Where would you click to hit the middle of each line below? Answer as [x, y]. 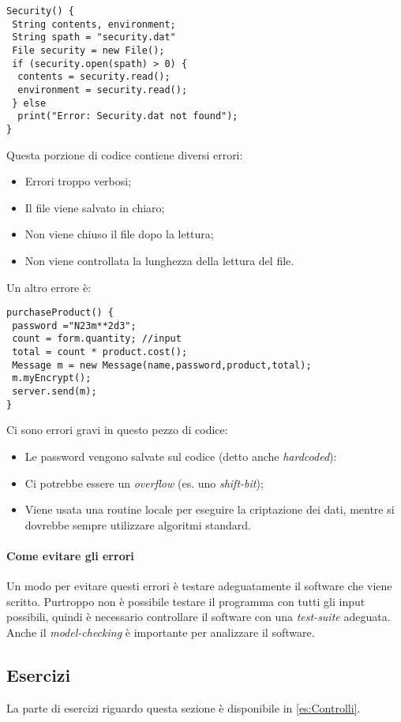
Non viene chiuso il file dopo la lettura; [119, 234]
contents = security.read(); [94, 77]
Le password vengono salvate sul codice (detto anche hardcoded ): [181, 456]
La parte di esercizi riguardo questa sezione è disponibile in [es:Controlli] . [184, 707]
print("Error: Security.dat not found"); [128, 116]
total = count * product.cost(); [100, 352]
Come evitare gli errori [70, 555]
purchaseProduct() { [60, 313]
